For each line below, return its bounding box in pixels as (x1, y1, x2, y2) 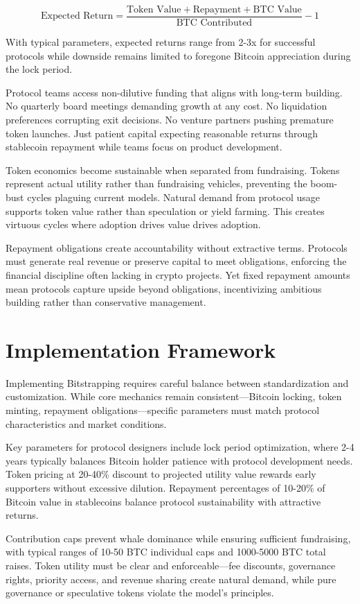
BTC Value (253, 5, 302, 15)
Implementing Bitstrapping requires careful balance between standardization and (6, 375, 349, 390)
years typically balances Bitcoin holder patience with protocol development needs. (6, 453, 353, 467)
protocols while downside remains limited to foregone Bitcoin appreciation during (6, 48, 351, 62)
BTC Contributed (176, 18, 253, 28)
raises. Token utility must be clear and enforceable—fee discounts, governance (6, 558, 336, 572)
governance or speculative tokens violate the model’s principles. (6, 585, 274, 600)
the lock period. (6, 62, 73, 76)
